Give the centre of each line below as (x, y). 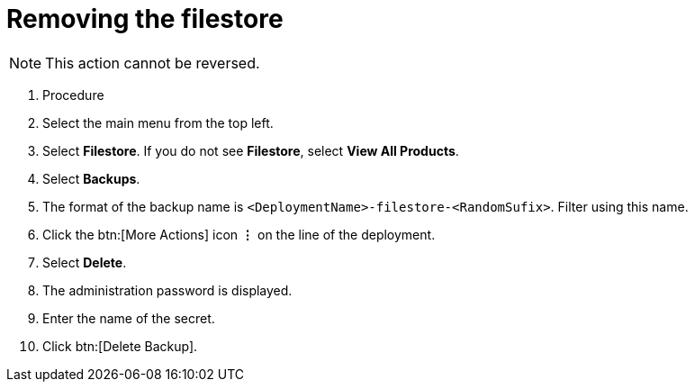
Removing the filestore (145, 19)
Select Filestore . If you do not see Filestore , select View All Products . (251, 150)
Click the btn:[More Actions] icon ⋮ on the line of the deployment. (239, 234)
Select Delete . (85, 262)
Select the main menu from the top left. (158, 122)
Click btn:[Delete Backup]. (120, 346)
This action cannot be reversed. (153, 63)
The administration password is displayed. (167, 290)
